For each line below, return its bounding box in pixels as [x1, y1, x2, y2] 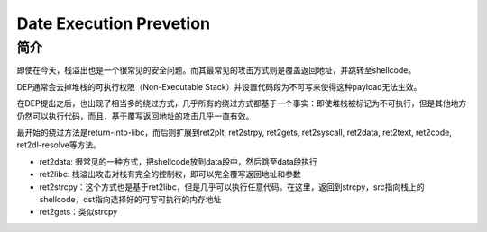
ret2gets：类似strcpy [39, 207, 118, 218]
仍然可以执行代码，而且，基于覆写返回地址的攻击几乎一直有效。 [16, 111, 254, 121]
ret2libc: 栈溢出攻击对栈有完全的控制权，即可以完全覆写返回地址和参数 [39, 169, 301, 180]
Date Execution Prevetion [16, 13, 211, 33]
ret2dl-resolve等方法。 [16, 139, 101, 150]
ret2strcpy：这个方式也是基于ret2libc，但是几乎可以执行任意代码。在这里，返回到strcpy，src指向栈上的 [39, 181, 425, 192]
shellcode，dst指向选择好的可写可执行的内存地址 [39, 193, 222, 204]
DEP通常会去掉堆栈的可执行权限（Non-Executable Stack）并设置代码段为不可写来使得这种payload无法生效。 [16, 81, 422, 92]
